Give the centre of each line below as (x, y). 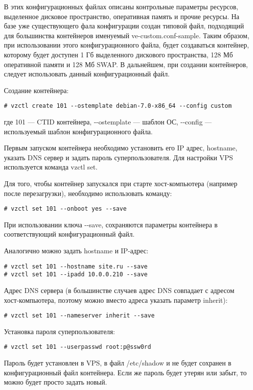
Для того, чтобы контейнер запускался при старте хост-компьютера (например (121, 183)
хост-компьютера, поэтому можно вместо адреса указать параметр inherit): (116, 300)
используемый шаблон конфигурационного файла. (78, 131)
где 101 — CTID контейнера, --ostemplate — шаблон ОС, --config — (108, 122)
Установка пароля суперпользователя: (59, 331)
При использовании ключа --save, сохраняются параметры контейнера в (111, 224)
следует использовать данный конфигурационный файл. (87, 74)
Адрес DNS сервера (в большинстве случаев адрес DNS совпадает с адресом (119, 290)
